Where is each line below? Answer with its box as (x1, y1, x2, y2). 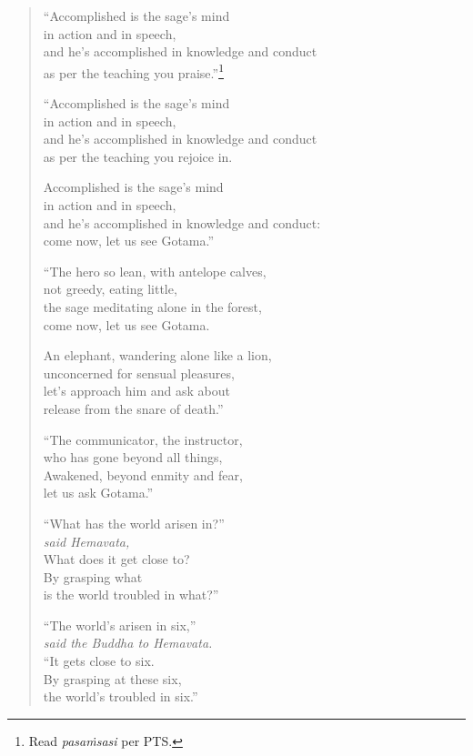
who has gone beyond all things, (43, 448, 223, 467)
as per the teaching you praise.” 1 (43, 60, 224, 82)
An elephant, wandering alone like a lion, (43, 346, 272, 365)
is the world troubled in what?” (43, 585, 219, 604)
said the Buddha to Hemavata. (43, 633, 213, 652)
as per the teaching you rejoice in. (43, 146, 233, 166)
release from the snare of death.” (43, 398, 224, 418)
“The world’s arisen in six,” (43, 615, 196, 634)
